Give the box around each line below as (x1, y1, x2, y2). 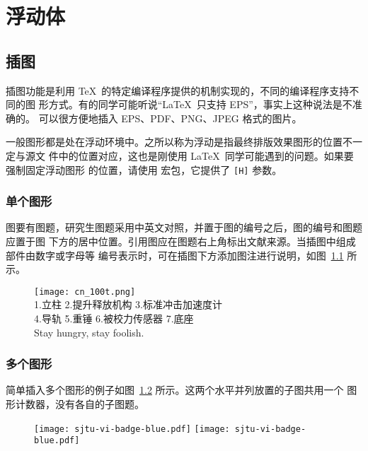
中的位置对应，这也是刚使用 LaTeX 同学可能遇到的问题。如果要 (58, 148, 354, 163)
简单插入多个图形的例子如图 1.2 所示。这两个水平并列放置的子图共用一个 (6, 382, 344, 397)
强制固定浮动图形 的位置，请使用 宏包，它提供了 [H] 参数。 (6, 162, 282, 177)
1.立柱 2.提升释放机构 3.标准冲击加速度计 (34, 297, 222, 312)
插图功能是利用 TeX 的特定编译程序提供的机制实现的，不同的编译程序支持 (6, 83, 350, 98)
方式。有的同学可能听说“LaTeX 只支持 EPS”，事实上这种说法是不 (48, 97, 352, 112)
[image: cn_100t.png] (34, 286, 136, 297)
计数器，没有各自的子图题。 (15, 397, 144, 411)
